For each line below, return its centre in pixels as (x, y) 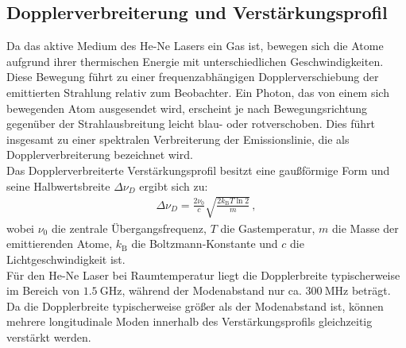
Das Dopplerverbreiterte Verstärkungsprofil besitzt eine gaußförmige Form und (198, 170)
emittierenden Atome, (60, 244)
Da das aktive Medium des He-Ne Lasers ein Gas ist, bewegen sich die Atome (195, 46)
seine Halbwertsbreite (58, 186)
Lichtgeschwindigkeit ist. (66, 259)
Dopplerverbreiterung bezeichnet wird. (100, 155)
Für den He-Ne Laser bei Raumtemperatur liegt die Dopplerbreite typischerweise (203, 275)
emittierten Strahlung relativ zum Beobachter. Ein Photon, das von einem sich (198, 92)
